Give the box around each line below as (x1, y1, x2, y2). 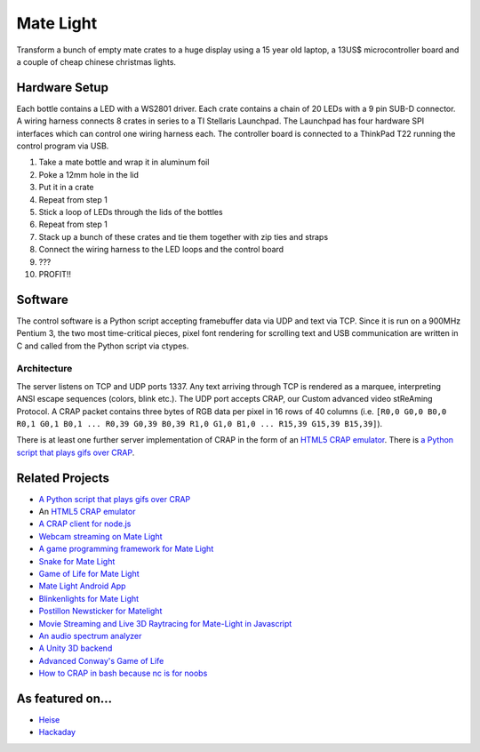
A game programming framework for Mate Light (38, 543, 214, 555)
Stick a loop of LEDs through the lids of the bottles (38, 206, 223, 217)
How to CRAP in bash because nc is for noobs (38, 668, 208, 679)
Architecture (16, 363, 73, 375)
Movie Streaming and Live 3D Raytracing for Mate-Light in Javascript (38, 618, 292, 628)
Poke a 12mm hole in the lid (38, 169, 140, 180)
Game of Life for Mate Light (38, 568, 140, 579)
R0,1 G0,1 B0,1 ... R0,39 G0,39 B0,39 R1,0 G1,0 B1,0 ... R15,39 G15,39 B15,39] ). (16, 418, 383, 428)
